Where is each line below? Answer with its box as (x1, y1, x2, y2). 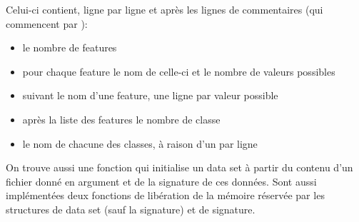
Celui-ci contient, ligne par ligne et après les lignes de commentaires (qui (6, 2, 323, 16)
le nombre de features (22, 40, 117, 55)
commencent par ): (6, 16, 88, 31)
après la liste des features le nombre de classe (22, 111, 221, 126)
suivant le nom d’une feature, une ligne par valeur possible (22, 88, 278, 103)
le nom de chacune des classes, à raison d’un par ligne (22, 136, 258, 151)
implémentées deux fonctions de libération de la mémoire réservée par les (6, 188, 325, 203)
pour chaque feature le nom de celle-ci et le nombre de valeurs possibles (22, 64, 335, 79)
